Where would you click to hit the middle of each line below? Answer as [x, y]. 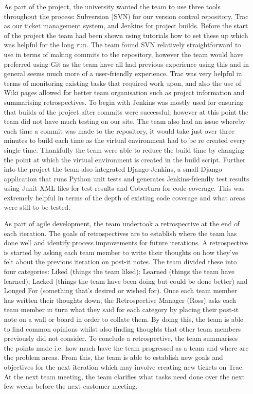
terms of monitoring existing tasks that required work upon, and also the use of [123, 83]
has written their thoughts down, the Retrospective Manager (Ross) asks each [120, 300]
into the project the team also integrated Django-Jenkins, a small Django [113, 169]
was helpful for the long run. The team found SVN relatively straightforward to [123, 45]
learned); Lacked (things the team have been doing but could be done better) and [126, 281]
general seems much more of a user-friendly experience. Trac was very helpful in [123, 73]
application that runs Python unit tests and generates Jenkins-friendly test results [126, 178]
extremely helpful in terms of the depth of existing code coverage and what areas [125, 197]
